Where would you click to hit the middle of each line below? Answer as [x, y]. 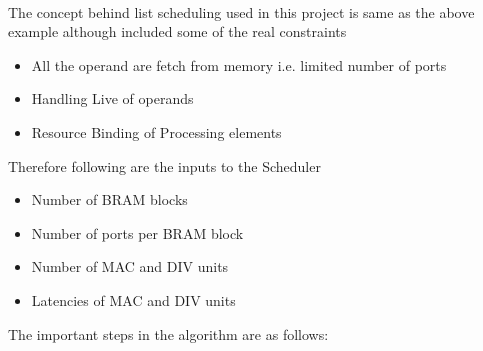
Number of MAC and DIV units [130, 266]
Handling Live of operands [112, 98]
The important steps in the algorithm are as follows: [168, 333]
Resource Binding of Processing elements [156, 131]
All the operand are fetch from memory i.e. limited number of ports [239, 64]
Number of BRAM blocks [109, 199]
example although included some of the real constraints [177, 31]
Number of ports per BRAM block [137, 232]
